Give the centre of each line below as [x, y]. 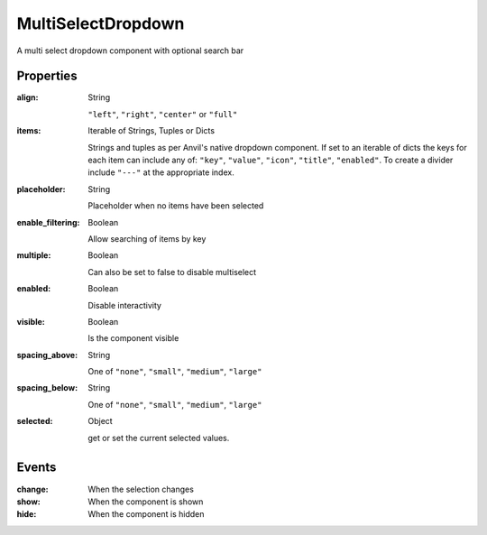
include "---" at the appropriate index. [161, 172]
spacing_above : [47, 355]
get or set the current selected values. [159, 438]
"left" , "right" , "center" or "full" [163, 114]
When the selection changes [141, 489]
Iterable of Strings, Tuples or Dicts [152, 131]
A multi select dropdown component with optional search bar [130, 51]
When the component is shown [146, 502]
